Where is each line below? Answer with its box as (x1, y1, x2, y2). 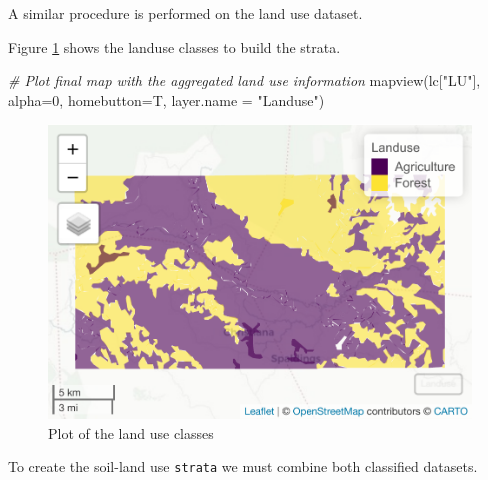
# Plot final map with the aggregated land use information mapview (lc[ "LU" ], (8, 70, 481, 91)
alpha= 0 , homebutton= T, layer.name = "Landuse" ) (8, 89, 325, 110)
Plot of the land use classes (48, 422, 214, 443)
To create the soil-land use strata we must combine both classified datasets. (8, 456, 478, 477)
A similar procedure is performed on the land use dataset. (8, 3, 363, 23)
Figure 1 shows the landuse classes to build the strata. (8, 36, 341, 57)
